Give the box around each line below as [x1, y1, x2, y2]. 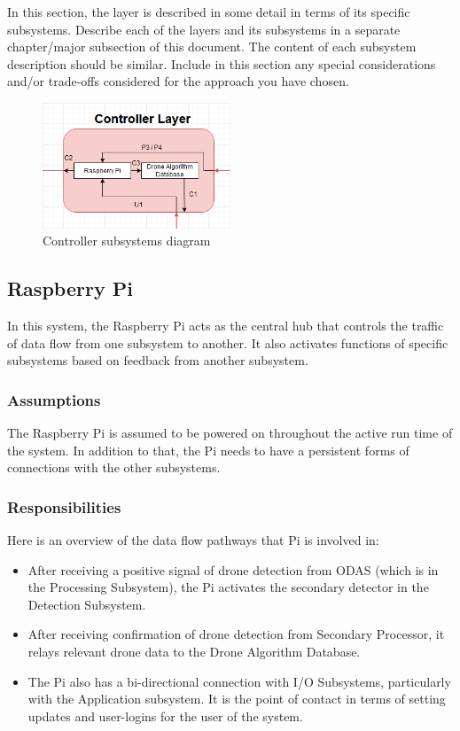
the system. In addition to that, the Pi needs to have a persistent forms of [7, 440, 409, 459]
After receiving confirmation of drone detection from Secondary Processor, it [27, 625, 445, 643]
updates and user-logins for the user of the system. [27, 706, 303, 725]
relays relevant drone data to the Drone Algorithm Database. [27, 642, 361, 661]
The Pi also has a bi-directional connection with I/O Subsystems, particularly [27, 672, 451, 690]
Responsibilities [7, 495, 121, 517]
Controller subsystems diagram [43, 231, 211, 250]
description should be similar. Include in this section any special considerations [7, 54, 436, 73]
